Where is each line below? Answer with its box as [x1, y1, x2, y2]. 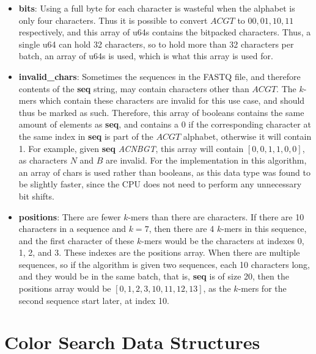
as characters [18, 154, 67, 167]
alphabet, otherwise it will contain [183, 129, 312, 142]
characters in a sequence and [18, 222, 127, 235]
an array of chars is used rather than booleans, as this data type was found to [18, 165, 310, 178]
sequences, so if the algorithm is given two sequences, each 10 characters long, [18, 258, 310, 270]
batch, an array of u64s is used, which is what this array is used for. [18, 49, 273, 62]
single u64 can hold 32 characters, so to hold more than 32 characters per [18, 37, 294, 50]
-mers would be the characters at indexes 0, [141, 234, 304, 247]
